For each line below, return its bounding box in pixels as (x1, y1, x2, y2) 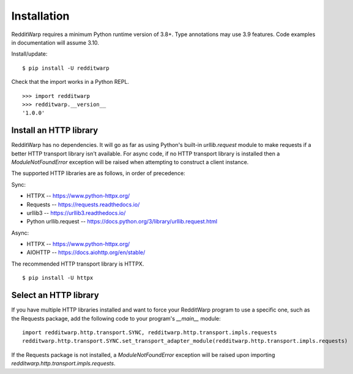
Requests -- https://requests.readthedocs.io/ (26, 201, 140, 208)
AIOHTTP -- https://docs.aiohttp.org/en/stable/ (26, 249, 146, 256)
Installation (11, 9, 70, 23)
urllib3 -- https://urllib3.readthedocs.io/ (26, 209, 126, 217)
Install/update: (11, 50, 48, 58)
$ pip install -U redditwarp (22, 64, 110, 72)
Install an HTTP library (11, 125, 98, 136)
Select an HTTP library (11, 290, 99, 301)
